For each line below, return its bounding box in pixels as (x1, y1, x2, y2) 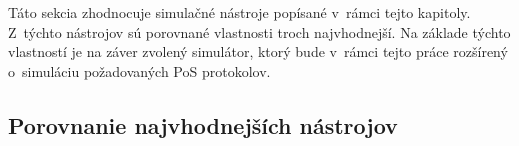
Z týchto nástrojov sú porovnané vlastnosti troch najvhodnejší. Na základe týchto (8, 21, 511, 42)
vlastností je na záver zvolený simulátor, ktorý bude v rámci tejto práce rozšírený (8, 41, 508, 62)
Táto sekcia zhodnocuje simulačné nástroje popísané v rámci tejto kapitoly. (8, 2, 471, 22)
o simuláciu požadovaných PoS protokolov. (8, 60, 271, 81)
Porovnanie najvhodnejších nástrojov (8, 109, 398, 140)
